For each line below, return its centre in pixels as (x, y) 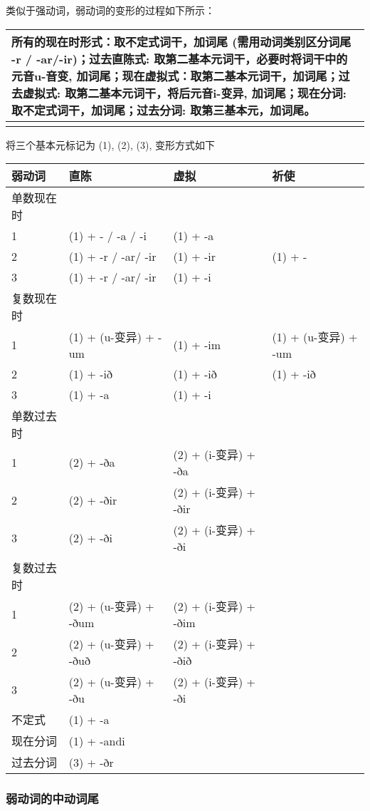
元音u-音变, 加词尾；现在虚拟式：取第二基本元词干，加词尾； (175, 76)
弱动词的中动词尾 (52, 799)
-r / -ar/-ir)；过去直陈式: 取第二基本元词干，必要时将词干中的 (180, 58)
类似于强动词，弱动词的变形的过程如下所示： (110, 10)
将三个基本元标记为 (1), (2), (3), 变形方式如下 (110, 144)
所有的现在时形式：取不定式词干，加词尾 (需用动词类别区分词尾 (181, 41)
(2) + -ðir (93, 500)
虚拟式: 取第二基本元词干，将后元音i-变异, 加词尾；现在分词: (185, 93)
